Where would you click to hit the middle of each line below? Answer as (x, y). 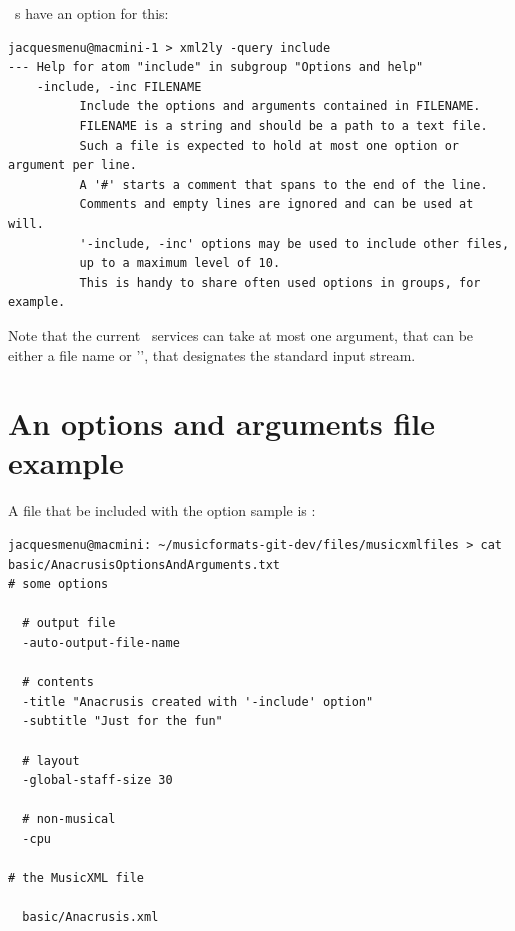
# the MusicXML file (76, 878)
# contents (58, 682)
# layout (51, 760)
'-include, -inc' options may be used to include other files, (294, 243)
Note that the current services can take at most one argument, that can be (241, 334)
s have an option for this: (91, 13)
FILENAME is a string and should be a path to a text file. (283, 125)
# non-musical (69, 819)
